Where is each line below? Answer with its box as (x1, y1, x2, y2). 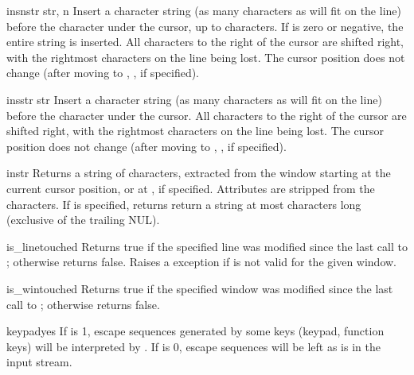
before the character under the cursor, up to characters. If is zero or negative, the (6, 17, 404, 34)
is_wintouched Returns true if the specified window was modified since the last (6, 280, 393, 296)
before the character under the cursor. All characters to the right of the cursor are (6, 106, 407, 123)
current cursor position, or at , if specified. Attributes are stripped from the (6, 180, 375, 196)
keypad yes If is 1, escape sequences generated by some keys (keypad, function (6, 323, 385, 339)
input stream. (6, 354, 72, 370)
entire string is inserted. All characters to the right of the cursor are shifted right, (6, 33, 404, 50)
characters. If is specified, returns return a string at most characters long (6, 195, 361, 212)
